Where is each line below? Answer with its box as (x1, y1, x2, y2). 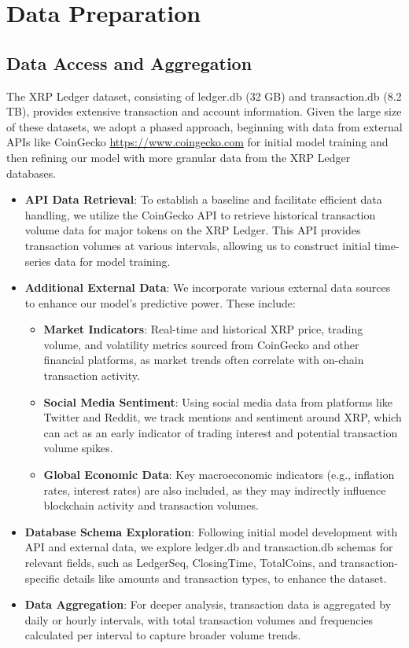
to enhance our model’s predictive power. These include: (24, 294, 296, 311)
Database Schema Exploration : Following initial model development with (24, 523, 398, 539)
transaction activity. (43, 367, 140, 384)
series (24, 252, 51, 269)
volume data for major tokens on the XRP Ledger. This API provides (24, 222, 361, 238)
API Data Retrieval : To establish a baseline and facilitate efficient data (24, 191, 382, 208)
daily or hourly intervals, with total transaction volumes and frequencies (24, 611, 374, 628)
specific (24, 569, 60, 586)
